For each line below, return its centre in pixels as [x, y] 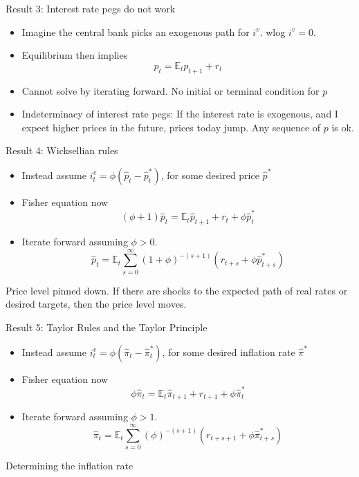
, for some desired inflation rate [229, 352]
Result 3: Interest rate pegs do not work [91, 8]
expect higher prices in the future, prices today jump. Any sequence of [171, 127]
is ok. [343, 127]
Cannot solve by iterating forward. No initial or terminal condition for [171, 90]
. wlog [273, 31]
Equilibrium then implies [75, 55]
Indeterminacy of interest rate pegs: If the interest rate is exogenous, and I [180, 114]
